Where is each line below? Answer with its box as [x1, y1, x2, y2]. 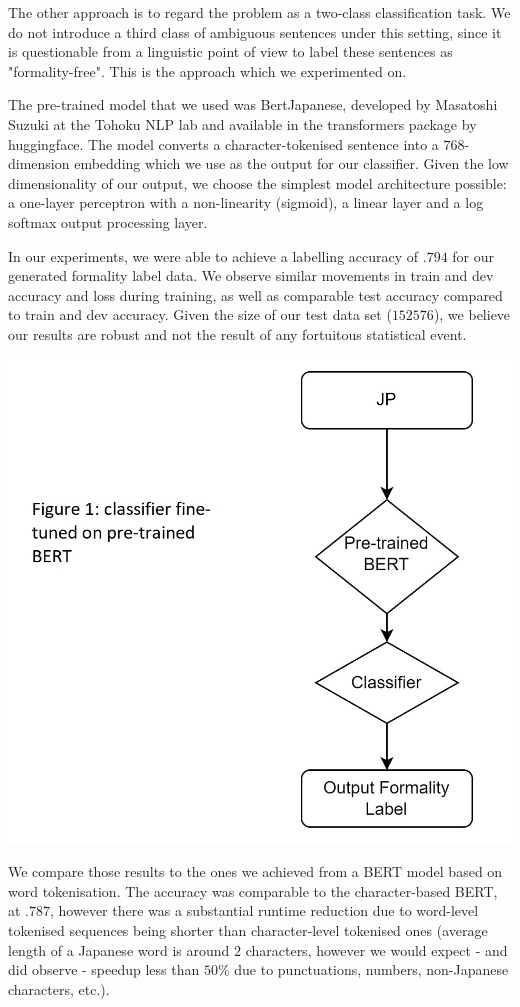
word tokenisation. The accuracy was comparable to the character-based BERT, [8, 880, 498, 901]
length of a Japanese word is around [8, 939, 230, 960]
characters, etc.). [8, 978, 110, 999]
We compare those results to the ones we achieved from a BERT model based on [8, 861, 503, 882]
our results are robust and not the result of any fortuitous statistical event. [8, 323, 467, 344]
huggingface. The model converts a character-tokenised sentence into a [8, 133, 439, 154]
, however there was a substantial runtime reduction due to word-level [50, 900, 479, 921]
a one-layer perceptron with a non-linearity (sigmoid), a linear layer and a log [8, 192, 484, 213]
